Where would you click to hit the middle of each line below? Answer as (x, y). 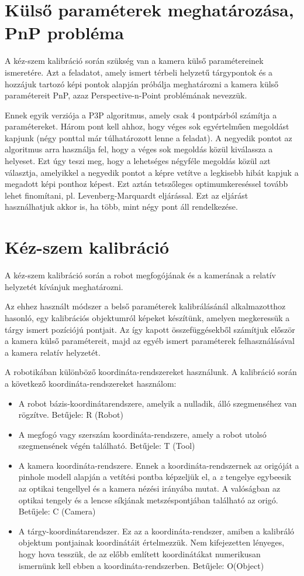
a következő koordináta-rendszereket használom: (91, 383)
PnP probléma (64, 33)
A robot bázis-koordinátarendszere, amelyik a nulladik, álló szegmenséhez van (158, 403)
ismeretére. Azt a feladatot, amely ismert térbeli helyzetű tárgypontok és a (139, 72)
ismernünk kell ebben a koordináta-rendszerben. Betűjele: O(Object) (141, 565)
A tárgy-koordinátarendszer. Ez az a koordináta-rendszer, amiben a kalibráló (156, 531)
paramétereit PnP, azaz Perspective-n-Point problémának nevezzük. (126, 95)
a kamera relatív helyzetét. (53, 352)
